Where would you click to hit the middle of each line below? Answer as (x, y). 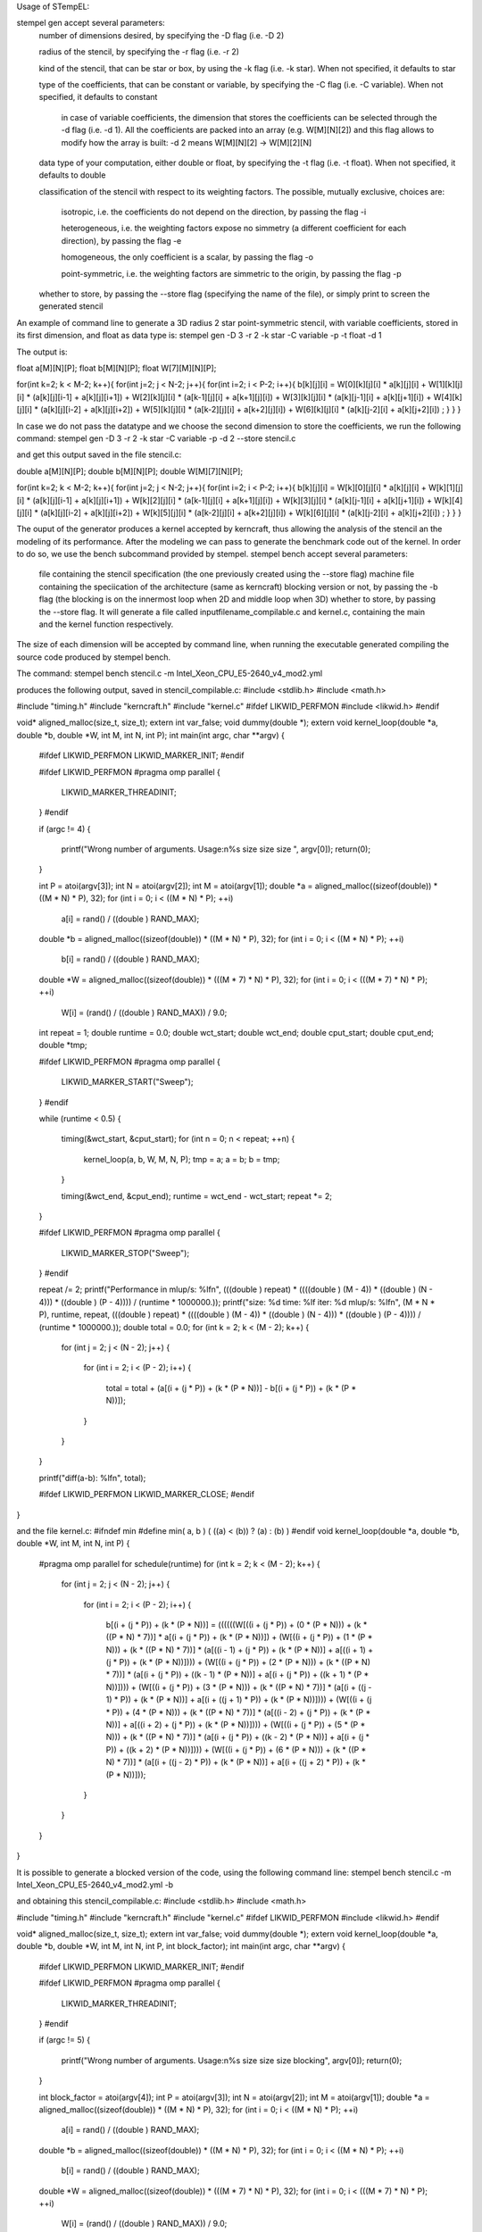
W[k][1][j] (446, 487)
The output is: (42, 352)
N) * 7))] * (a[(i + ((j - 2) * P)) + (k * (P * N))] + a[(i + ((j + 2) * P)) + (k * (236, 1762)
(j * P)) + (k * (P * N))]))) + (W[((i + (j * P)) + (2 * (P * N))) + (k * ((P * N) (238, 1662)
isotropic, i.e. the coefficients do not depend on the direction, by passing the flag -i (214, 212)
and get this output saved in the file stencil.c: (99, 454)
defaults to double (72, 175)
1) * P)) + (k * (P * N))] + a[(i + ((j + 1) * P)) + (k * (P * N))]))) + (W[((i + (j (239, 1700)
